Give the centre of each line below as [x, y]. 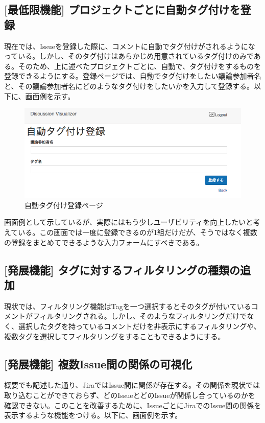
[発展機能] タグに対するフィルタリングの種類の [122, 269]
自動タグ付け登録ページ [64, 205]
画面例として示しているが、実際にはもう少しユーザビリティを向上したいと [129, 222]
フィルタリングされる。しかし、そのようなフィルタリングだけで [140, 316]
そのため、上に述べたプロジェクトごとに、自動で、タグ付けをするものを [140, 66]
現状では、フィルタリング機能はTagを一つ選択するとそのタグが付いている [128, 306]
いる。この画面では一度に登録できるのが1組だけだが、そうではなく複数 [138, 232]
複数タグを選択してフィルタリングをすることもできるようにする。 [115, 336]
